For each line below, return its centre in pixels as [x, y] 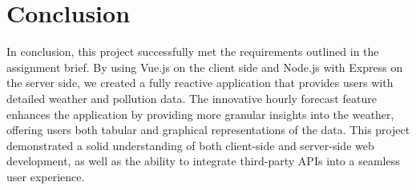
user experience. [46, 176]
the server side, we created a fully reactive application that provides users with [200, 83]
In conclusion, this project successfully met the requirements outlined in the [193, 51]
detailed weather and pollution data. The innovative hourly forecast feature [192, 98]
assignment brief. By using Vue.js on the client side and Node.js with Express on [205, 67]
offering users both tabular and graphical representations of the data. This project [208, 130]
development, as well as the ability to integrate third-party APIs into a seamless [203, 161]
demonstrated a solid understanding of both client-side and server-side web [190, 145]
